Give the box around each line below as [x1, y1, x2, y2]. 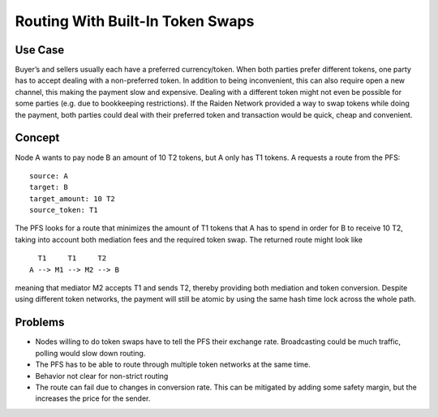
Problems [15, 316, 65, 329]
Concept [15, 131, 60, 145]
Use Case [15, 43, 65, 57]
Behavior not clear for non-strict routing [35, 371, 169, 380]
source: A [29, 171, 68, 180]
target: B [29, 183, 68, 192]
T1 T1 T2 [37, 254, 107, 263]
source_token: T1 [29, 205, 98, 215]
